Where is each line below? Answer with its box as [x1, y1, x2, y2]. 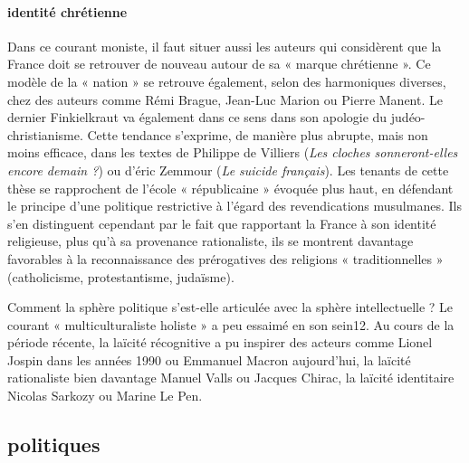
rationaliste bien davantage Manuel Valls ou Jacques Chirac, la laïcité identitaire [7, 368, 455, 387]
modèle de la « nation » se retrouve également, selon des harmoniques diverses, [7, 71, 446, 90]
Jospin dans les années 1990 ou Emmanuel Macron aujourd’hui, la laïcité [7, 350, 411, 369]
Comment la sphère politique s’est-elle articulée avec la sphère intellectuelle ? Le [7, 298, 454, 317]
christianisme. [7, 125, 83, 144]
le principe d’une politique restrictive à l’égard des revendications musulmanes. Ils [7, 196, 462, 215]
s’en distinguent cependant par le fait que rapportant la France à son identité [7, 213, 436, 232]
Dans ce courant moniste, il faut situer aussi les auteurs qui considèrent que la [7, 36, 442, 55]
